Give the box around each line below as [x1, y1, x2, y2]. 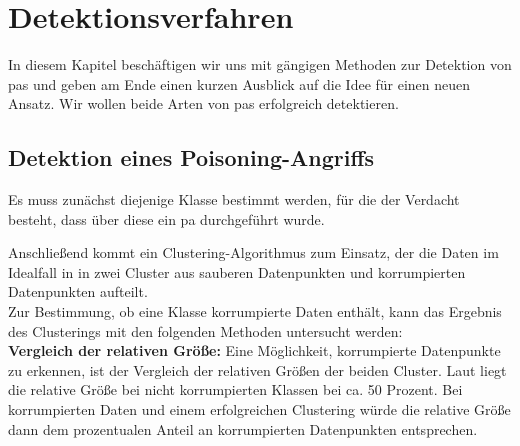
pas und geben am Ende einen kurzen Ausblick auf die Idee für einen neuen [8, 73, 471, 94]
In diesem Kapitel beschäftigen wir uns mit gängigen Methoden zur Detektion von [8, 54, 512, 75]
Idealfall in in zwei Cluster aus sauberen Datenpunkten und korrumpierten [8, 261, 466, 282]
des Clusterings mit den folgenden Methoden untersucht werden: [8, 320, 403, 341]
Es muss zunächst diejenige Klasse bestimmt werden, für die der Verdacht [8, 189, 460, 210]
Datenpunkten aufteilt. [8, 281, 148, 302]
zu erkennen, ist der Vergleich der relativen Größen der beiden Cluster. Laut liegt [8, 359, 507, 380]
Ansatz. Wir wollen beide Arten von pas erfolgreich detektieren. [8, 93, 399, 114]
